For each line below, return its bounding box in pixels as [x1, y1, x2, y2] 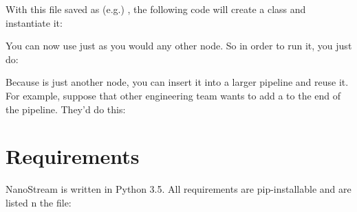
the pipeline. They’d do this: [6, 102, 126, 116]
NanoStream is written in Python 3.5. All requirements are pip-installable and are [6, 182, 351, 196]
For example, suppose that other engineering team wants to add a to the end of [6, 88, 341, 102]
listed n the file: [6, 195, 72, 209]
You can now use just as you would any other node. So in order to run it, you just [6, 38, 352, 53]
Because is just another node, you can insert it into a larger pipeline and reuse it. [6, 75, 349, 89]
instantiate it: [6, 15, 63, 30]
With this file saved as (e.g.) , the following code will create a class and [6, 2, 306, 16]
